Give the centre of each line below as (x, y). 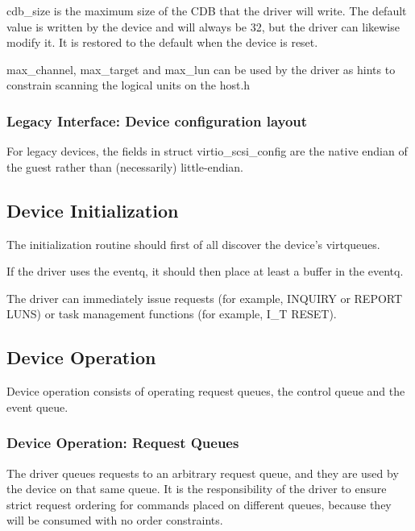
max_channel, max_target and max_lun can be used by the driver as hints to (201, 69)
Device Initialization (93, 210)
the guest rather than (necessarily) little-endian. (125, 166)
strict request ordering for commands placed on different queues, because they (199, 504)
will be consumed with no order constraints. (115, 520)
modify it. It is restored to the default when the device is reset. (162, 42)
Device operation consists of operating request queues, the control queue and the (206, 391)
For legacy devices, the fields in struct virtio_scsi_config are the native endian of (207, 151)
